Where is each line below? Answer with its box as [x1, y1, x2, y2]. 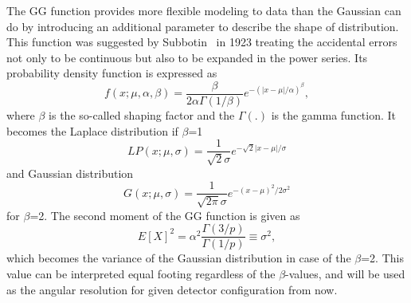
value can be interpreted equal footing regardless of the [6, 265, 276, 281]
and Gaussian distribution [6, 164, 134, 181]
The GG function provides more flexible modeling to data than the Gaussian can [6, 2, 401, 18]
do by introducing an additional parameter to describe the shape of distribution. [6, 18, 399, 34]
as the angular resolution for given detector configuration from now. [6, 281, 338, 297]
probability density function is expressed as [6, 65, 217, 81]
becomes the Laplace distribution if [6, 122, 178, 139]
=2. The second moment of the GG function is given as [29, 207, 300, 223]
